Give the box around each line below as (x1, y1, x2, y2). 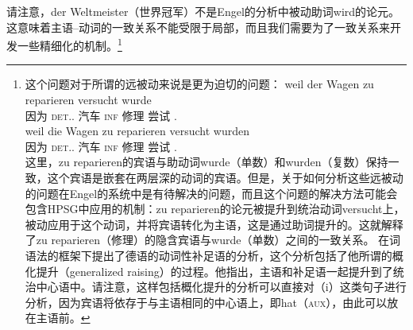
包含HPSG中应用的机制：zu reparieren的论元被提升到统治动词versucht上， (25, 200, 405, 217)
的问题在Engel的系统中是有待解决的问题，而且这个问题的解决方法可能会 (25, 184, 398, 201)
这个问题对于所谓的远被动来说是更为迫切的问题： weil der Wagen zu (25, 76, 374, 92)
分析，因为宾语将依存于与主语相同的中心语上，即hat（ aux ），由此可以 (25, 293, 388, 310)
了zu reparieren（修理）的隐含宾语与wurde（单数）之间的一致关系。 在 (25, 231, 390, 248)
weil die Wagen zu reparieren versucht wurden (25, 122, 250, 139)
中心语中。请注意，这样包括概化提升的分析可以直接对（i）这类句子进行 (36, 278, 407, 295)
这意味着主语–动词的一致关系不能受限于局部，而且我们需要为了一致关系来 (6, 18, 390, 35)
